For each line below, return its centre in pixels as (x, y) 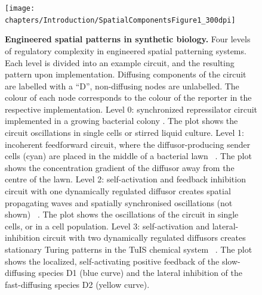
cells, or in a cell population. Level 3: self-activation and (107, 226)
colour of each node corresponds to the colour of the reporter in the (128, 97)
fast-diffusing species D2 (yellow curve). (77, 284)
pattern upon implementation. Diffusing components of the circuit (126, 74)
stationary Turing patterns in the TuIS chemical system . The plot (129, 249)
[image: (20, 8)
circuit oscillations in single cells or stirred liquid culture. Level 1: (124, 133)
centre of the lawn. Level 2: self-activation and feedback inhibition (125, 179)
